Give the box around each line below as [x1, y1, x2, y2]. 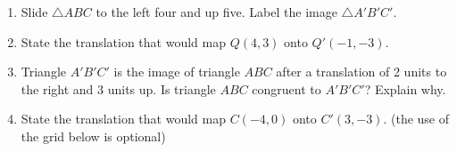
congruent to [252, 79, 321, 98]
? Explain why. [364, 79, 446, 98]
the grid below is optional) [21, 126, 166, 145]
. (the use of [383, 109, 450, 128]
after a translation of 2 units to [276, 62, 447, 81]
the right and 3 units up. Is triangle [21, 79, 216, 98]
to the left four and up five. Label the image [96, 3, 337, 20]
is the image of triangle [113, 62, 240, 81]
